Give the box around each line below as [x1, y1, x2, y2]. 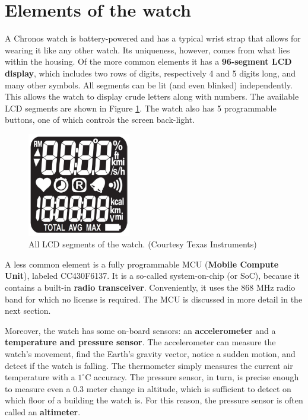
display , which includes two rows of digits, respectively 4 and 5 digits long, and [5, 66, 296, 79]
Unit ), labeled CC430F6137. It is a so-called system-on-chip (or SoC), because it [5, 269, 300, 282]
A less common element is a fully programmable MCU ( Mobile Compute [5, 257, 279, 270]
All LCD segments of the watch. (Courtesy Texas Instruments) [28, 238, 257, 250]
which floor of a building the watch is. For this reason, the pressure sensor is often [5, 394, 303, 406]
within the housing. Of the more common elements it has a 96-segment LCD [5, 55, 292, 68]
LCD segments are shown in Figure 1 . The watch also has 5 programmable [5, 101, 277, 114]
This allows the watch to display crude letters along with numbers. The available [5, 90, 299, 103]
